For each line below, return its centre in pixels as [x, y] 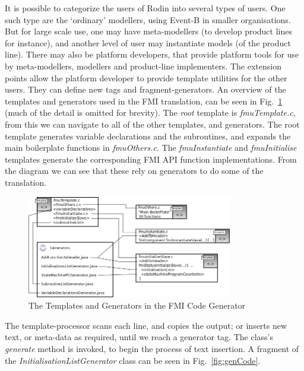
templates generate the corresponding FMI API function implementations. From [151, 159]
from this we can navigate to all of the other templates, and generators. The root [152, 124]
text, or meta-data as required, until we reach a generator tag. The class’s [139, 337]
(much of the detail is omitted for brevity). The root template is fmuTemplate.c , [150, 112]
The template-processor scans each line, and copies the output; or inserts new [146, 325]
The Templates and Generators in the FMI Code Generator [137, 305]
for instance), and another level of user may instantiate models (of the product [148, 42]
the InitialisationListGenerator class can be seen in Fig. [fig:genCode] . [133, 360]
